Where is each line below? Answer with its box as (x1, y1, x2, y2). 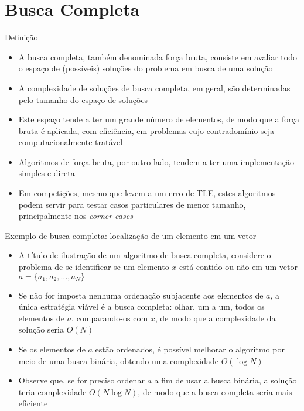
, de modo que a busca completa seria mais (138, 385, 292, 398)
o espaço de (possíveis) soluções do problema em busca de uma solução (18, 62, 273, 74)
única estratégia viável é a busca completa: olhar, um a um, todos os (18, 300, 265, 313)
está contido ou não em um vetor (179, 261, 298, 273)
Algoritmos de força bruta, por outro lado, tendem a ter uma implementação (18, 155, 294, 167)
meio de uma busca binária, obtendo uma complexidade (18, 354, 218, 367)
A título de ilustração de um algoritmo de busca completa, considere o (18, 249, 271, 261)
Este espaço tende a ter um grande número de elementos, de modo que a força (18, 113, 300, 125)
